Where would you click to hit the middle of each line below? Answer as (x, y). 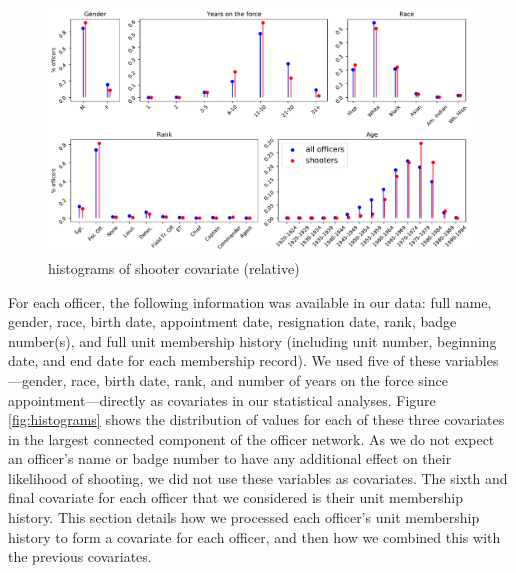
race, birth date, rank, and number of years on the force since (259, 379)
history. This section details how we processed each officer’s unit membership (244, 517)
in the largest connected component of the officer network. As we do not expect (251, 438)
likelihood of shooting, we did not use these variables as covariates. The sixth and (258, 477)
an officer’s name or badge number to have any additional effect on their (230, 458)
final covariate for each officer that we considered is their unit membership (236, 497)
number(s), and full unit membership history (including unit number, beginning (252, 340)
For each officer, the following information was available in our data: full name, (250, 301)
